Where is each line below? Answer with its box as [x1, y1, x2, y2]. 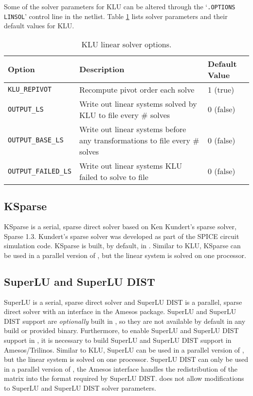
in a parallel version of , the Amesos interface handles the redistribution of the [4, 363, 238, 374]
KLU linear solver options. [81, 38, 172, 50]
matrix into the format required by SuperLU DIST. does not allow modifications [4, 373, 244, 383]
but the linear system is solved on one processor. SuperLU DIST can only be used [4, 354, 248, 364]
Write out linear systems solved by [79, 98, 197, 109]
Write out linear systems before [79, 123, 186, 135]
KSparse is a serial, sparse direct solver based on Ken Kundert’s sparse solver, [4, 221, 236, 232]
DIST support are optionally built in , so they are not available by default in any [4, 316, 246, 326]
